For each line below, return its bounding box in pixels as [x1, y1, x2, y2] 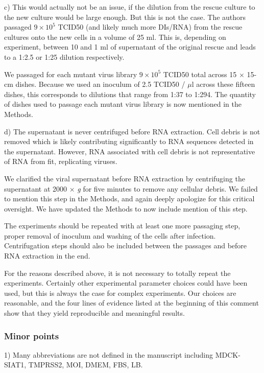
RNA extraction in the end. [4, 250, 90, 261]
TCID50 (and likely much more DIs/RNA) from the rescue [58, 21, 243, 32]
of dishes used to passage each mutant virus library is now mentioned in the [4, 99, 242, 109]
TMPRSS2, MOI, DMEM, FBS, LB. [28, 359, 143, 370]
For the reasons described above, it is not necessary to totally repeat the [4, 267, 231, 278]
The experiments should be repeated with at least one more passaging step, [4, 220, 241, 231]
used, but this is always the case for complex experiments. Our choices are [4, 287, 236, 298]
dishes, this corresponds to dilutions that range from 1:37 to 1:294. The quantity [4, 88, 256, 99]
